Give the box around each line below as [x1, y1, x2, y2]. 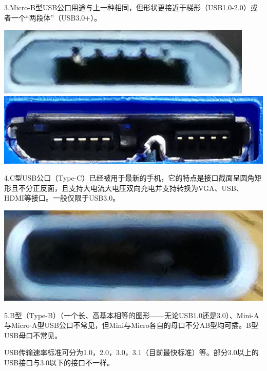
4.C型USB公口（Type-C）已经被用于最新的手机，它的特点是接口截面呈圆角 [4, 172, 255, 183]
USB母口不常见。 [4, 329, 62, 340]
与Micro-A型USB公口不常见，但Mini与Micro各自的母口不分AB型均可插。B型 [4, 320, 258, 330]
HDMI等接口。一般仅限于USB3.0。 [4, 192, 120, 203]
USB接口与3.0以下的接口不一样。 [4, 357, 115, 367]
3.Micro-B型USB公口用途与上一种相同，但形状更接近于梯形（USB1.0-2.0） [4, 2, 251, 12]
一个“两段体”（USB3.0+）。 [11, 12, 102, 23]
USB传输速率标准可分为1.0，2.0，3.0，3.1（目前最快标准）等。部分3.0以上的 [4, 347, 259, 358]
